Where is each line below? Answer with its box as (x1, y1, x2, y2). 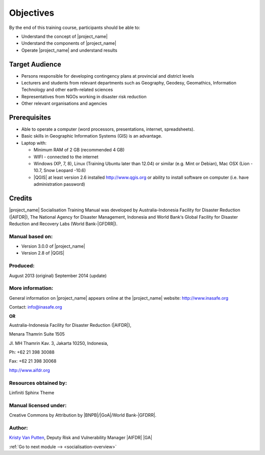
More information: (9, 285, 53, 292)
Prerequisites (9, 114, 51, 121)
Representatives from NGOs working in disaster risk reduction (21, 93, 147, 99)
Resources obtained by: (9, 379, 67, 386)
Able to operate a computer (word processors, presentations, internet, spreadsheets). (21, 126, 195, 132)
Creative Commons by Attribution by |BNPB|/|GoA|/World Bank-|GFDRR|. (9, 412, 157, 418)
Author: (9, 424, 28, 431)
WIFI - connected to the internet (33, 154, 99, 160)
